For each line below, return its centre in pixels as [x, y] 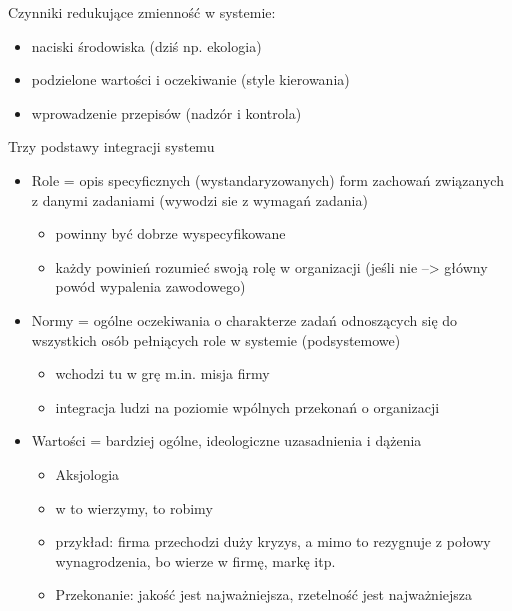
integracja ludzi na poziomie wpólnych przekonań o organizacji [247, 406]
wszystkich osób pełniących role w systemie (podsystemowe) [216, 339]
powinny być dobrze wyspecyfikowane [170, 233]
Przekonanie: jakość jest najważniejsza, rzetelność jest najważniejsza [264, 594]
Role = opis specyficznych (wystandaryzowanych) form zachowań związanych [267, 179]
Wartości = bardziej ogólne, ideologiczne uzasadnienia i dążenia [226, 440]
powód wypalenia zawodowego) [150, 286]
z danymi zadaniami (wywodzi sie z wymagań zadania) [199, 199]
